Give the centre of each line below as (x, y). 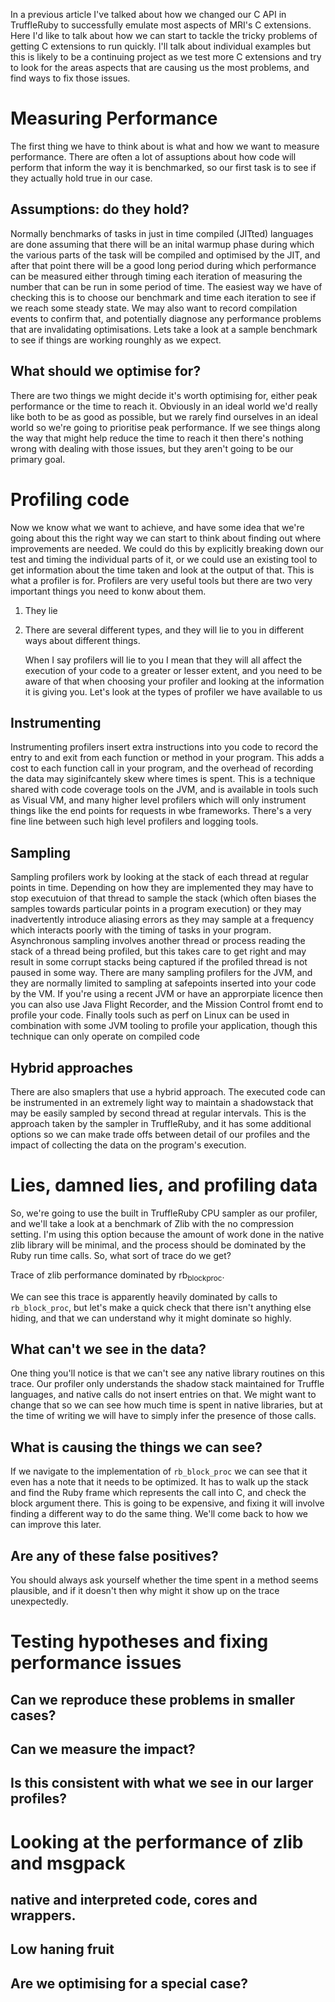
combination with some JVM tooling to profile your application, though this (164, 1026)
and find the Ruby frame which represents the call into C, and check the (158, 1493)
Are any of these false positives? (114, 1555)
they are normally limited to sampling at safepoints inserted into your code (163, 983)
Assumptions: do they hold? (100, 209)
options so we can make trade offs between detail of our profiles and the (160, 1134)
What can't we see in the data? (108, 1349)
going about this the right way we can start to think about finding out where (166, 538)
